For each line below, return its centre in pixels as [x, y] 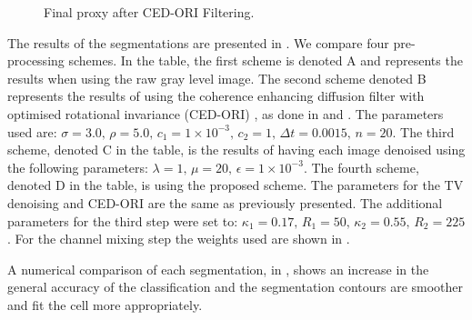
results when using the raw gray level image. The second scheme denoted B [217, 78]
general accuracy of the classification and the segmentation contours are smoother [236, 287]
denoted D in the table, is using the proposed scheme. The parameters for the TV [236, 185]
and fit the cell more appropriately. [105, 304]
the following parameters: [78, 167]
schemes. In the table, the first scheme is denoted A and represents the [266, 60]
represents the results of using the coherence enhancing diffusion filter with [216, 96]
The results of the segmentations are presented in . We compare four [198, 42]
